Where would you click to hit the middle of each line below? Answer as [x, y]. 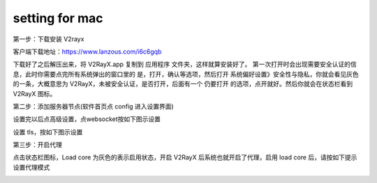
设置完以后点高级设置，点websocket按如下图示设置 [87, 119]
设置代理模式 [31, 167]
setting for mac [58, 18]
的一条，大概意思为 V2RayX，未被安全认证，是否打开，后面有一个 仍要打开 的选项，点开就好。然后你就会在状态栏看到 [183, 84]
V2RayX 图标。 [35, 93]
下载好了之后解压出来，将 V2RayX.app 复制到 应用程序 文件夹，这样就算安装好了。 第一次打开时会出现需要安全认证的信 [185, 64]
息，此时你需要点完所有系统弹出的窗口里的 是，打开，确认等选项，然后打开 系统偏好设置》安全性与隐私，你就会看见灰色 [186, 74]
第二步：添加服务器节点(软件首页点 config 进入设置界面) [93, 106]
